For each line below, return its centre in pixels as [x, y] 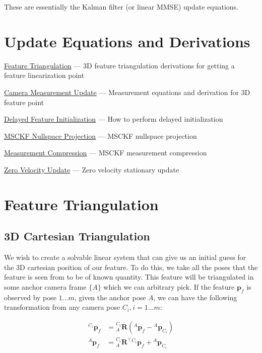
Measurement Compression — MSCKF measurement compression [106, 153]
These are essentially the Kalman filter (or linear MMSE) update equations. [121, 7]
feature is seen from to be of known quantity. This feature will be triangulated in [129, 277]
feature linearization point [44, 75]
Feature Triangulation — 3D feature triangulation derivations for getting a [119, 65]
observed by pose [30, 297]
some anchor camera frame [45, 286]
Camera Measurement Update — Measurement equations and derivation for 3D [127, 92]
